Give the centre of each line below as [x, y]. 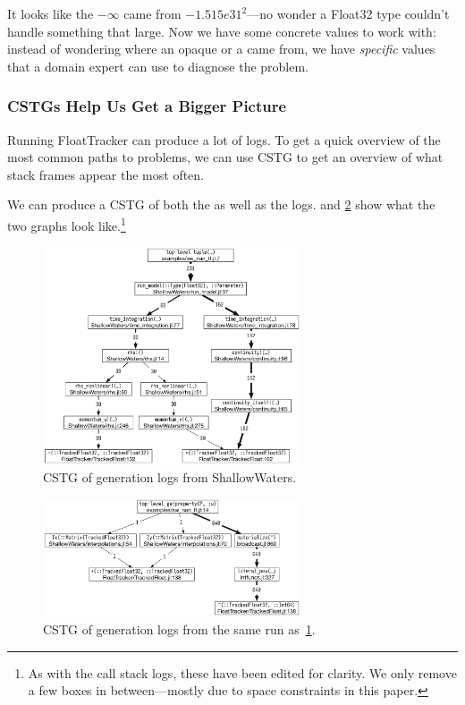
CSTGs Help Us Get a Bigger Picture [147, 106]
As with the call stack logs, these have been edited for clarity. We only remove [242, 672]
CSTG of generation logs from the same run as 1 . [179, 629]
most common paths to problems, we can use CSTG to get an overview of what [225, 157]
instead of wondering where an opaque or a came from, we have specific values [221, 49]
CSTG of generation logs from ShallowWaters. [170, 476]
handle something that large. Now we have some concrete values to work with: [222, 31]
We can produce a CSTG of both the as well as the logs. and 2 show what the [221, 204]
